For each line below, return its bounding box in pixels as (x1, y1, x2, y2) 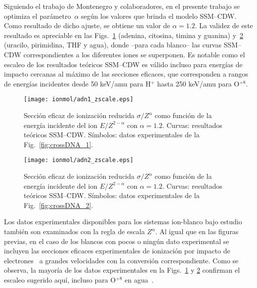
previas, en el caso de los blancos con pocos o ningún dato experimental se (4, 236, 229, 246)
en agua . (125, 274, 154, 285)
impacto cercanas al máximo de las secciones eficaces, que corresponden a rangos (4, 69, 249, 79)
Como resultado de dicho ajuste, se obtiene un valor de (4, 20, 171, 31)
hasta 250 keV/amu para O (157, 78, 240, 88)
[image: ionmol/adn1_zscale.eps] (24, 96, 133, 103)
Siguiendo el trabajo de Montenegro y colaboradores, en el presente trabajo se (4, 1, 240, 11)
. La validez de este (195, 20, 253, 31)
